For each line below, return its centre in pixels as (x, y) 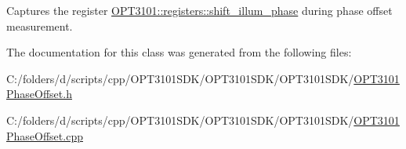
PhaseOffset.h (39, 94)
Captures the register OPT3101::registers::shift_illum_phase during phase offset (199, 10)
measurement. (40, 25)
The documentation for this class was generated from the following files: (179, 52)
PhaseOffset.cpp (45, 135)
